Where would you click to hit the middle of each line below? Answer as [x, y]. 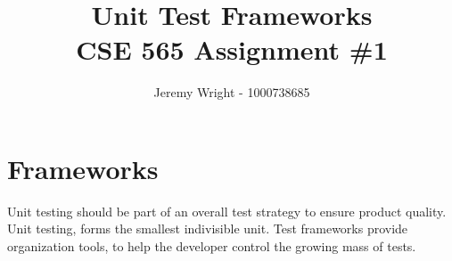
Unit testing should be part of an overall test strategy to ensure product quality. [227, 211]
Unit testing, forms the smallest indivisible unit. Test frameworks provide [208, 228]
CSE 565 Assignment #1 [232, 49]
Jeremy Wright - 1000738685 [232, 92]
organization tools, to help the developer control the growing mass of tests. [212, 246]
